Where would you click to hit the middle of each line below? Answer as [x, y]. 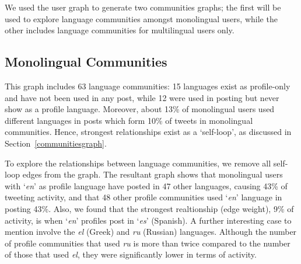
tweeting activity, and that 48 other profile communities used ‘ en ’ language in [143, 197]
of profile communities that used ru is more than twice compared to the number [148, 243]
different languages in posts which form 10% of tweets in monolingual [129, 120]
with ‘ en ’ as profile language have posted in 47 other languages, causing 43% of [146, 185]
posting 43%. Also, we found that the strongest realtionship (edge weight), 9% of [149, 208]
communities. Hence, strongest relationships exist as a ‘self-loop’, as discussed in [148, 132]
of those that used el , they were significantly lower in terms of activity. [131, 254]
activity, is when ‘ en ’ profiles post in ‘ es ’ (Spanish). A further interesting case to [148, 220]
